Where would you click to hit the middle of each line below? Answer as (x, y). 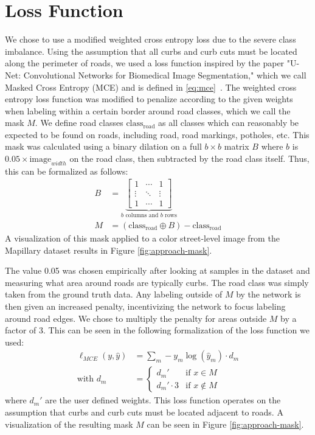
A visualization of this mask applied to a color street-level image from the (142, 238)
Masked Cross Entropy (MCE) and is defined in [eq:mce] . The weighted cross (151, 87)
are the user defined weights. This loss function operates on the (163, 400)
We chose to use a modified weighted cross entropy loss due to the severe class (151, 39)
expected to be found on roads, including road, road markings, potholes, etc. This (157, 134)
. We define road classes (79, 123)
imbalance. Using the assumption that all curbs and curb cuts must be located (151, 51)
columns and (142, 216)
